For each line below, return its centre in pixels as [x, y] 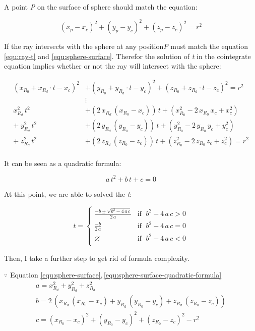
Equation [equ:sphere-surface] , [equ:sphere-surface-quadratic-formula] [116, 275]
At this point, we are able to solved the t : [68, 194]
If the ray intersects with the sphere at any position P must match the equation [126, 46]
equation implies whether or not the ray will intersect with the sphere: [113, 66]
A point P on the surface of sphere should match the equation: [101, 7]
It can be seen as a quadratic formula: [63, 163]
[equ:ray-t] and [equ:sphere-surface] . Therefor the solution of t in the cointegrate [127, 56]
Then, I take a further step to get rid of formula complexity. [97, 258]
